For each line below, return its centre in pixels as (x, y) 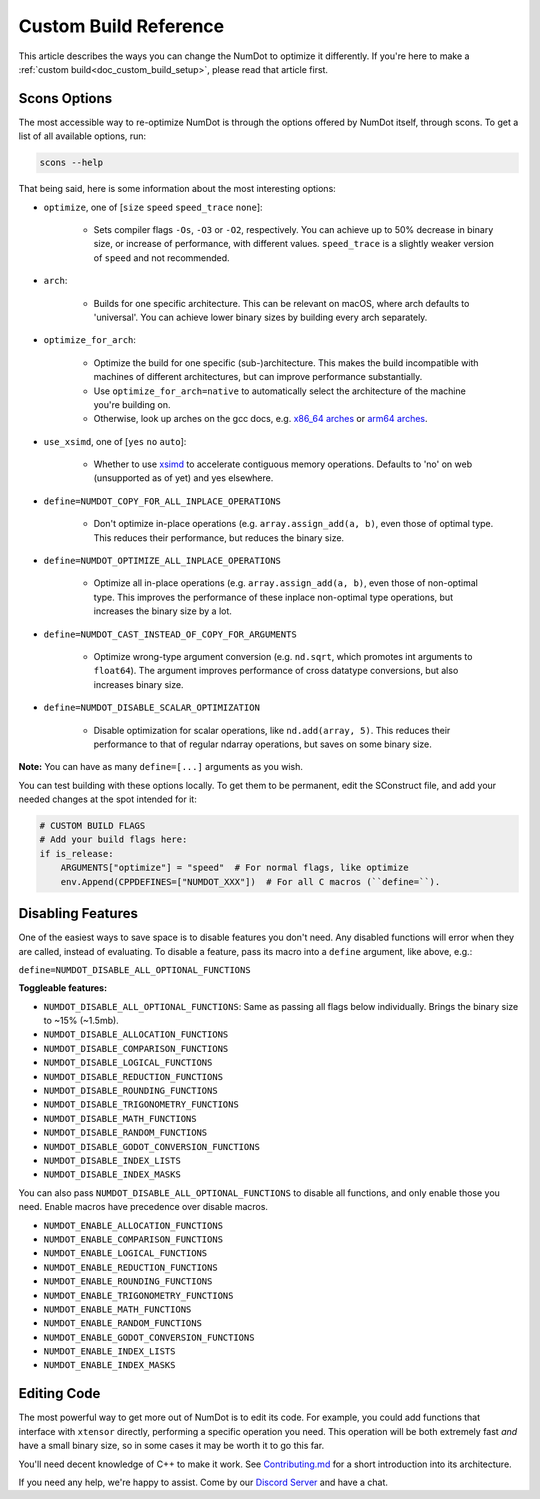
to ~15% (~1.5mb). (81, 1021)
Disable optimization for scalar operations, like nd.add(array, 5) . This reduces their (272, 730)
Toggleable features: (63, 988)
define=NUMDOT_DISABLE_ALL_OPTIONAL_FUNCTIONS (134, 969)
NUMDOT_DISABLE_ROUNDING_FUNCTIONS (131, 1091)
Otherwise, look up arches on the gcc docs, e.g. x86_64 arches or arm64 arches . (261, 419)
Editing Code (59, 1393)
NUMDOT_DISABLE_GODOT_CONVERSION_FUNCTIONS (151, 1146)
